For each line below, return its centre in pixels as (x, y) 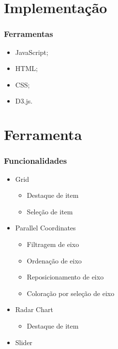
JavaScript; (32, 52)
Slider (24, 342)
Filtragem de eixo (53, 244)
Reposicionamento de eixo (65, 277)
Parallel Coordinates (45, 228)
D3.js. (24, 101)
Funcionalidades (36, 161)
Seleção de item (50, 211)
